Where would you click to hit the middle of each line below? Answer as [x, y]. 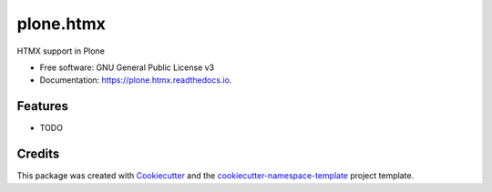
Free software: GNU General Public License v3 [127, 67]
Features [42, 106]
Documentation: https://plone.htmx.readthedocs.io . [136, 80]
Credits [38, 154]
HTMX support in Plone [61, 51]
